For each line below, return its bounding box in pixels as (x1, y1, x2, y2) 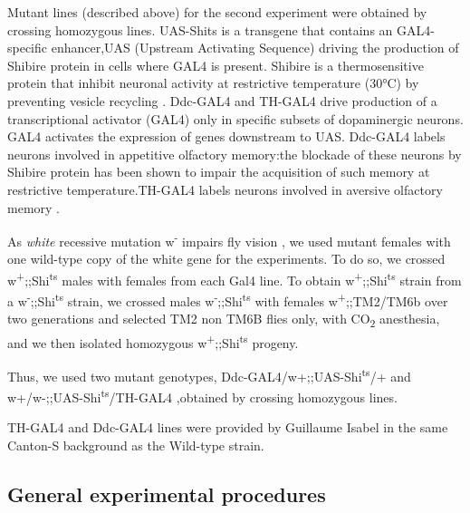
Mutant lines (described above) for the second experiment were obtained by (7, 3, 427, 21)
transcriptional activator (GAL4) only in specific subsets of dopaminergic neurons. (7, 109, 464, 128)
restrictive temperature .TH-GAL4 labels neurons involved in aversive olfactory (7, 179, 443, 198)
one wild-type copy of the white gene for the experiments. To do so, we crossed (7, 249, 446, 268)
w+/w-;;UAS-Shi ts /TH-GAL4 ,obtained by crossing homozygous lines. (7, 385, 398, 406)
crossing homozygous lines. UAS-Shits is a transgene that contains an (7, 20, 393, 39)
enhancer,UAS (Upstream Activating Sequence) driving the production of (51, 38, 459, 57)
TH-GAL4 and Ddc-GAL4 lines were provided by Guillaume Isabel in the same (7, 418, 448, 437)
